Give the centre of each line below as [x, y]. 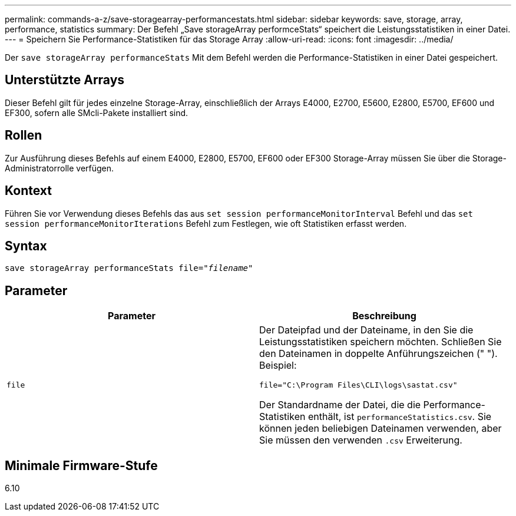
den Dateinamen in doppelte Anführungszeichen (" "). [378, 354]
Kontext [28, 191]
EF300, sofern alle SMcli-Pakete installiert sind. [97, 113]
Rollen [24, 135]
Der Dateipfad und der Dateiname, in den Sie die [366, 330]
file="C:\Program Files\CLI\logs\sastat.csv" [358, 385]
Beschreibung [384, 316]
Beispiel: [278, 365]
